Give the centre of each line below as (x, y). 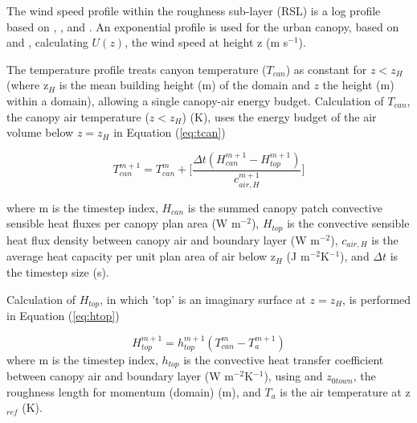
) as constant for (326, 69)
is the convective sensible (348, 223)
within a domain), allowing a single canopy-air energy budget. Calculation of (195, 100)
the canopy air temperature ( (78, 116)
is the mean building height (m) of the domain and (184, 85)
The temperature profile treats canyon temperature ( (137, 69)
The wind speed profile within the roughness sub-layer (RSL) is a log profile (194, 10)
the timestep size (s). (58, 271)
